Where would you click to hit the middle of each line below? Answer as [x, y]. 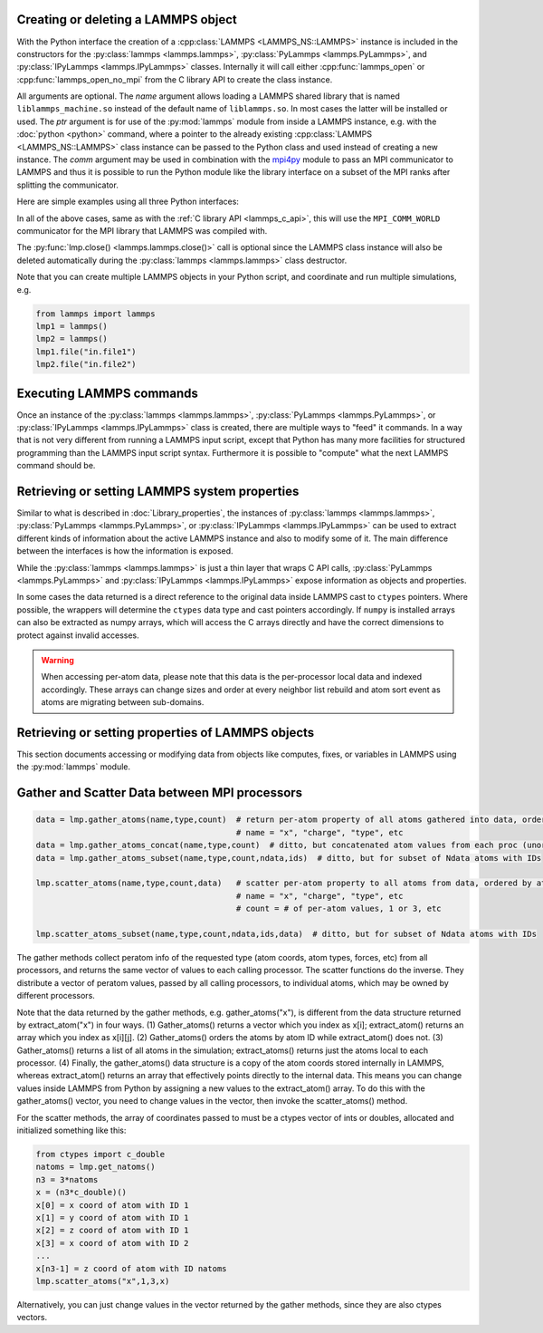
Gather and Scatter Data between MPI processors [160, 793]
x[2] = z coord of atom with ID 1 [112, 1231]
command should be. [56, 466]
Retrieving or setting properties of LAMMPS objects [166, 733]
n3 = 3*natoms [67, 1179]
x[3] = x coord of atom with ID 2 [112, 1243]
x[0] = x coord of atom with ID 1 [112, 1205]
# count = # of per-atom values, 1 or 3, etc [339, 909]
